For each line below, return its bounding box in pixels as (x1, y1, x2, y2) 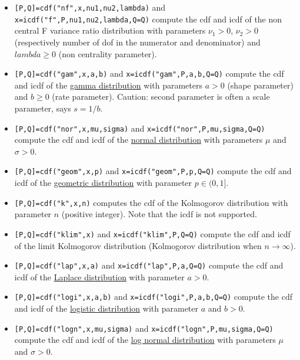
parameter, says (14, 102, 71, 114)
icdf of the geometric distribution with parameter (14, 176, 192, 189)
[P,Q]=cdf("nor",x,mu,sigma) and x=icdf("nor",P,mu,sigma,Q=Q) (14, 122, 265, 134)
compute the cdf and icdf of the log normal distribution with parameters (14, 333, 276, 346)
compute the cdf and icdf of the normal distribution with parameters (14, 133, 263, 146)
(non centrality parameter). (58, 47, 157, 60)
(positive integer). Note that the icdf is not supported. (61, 208, 257, 220)
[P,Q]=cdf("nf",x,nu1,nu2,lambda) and (14, 1, 166, 13)
